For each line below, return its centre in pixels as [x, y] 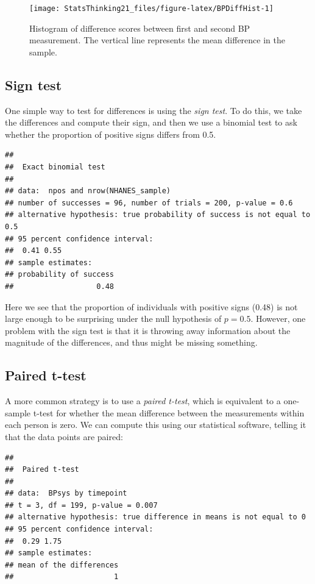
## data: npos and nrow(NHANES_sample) [88, 191]
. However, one [278, 319]
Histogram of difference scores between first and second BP [140, 28]
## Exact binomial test [55, 167]
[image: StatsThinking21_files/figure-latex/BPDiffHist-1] [151, 9]
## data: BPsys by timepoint [66, 493]
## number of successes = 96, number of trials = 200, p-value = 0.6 [149, 203]
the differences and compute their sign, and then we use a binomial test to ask [151, 122]
